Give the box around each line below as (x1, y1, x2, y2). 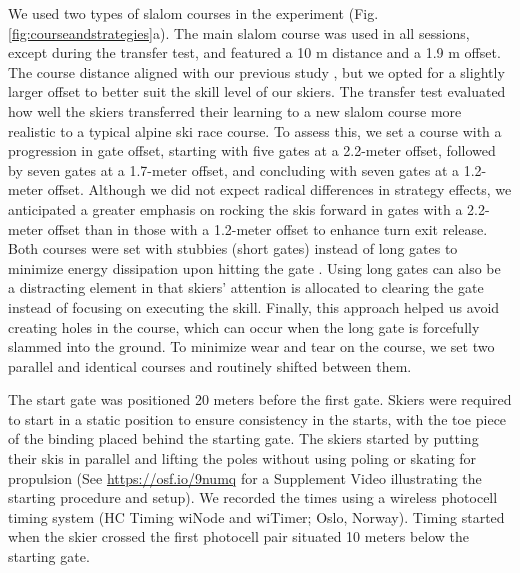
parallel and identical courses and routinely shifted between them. (8, 355, 412, 376)
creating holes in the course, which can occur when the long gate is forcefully (8, 316, 480, 337)
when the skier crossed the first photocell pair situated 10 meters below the (8, 526, 470, 547)
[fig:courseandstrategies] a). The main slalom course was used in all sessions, (8, 22, 470, 43)
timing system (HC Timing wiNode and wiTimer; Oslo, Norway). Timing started (8, 506, 505, 527)
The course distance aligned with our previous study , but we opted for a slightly (8, 61, 505, 82)
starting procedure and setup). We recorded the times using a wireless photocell (8, 487, 498, 508)
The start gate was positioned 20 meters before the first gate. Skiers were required (8, 389, 512, 410)
